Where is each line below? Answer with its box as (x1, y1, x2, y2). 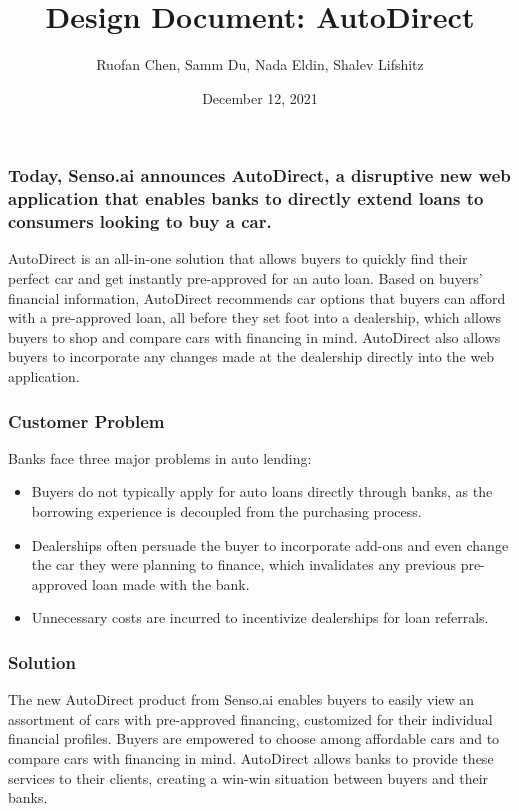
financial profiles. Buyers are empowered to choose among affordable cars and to (8, 728, 500, 749)
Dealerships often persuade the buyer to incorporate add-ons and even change (31, 534, 509, 555)
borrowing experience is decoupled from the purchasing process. (31, 501, 422, 522)
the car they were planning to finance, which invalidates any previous (31, 554, 456, 575)
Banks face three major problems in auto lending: (8, 447, 312, 468)
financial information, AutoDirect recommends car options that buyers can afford (8, 287, 506, 308)
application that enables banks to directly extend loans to (8, 186, 484, 211)
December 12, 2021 (202, 87, 318, 108)
